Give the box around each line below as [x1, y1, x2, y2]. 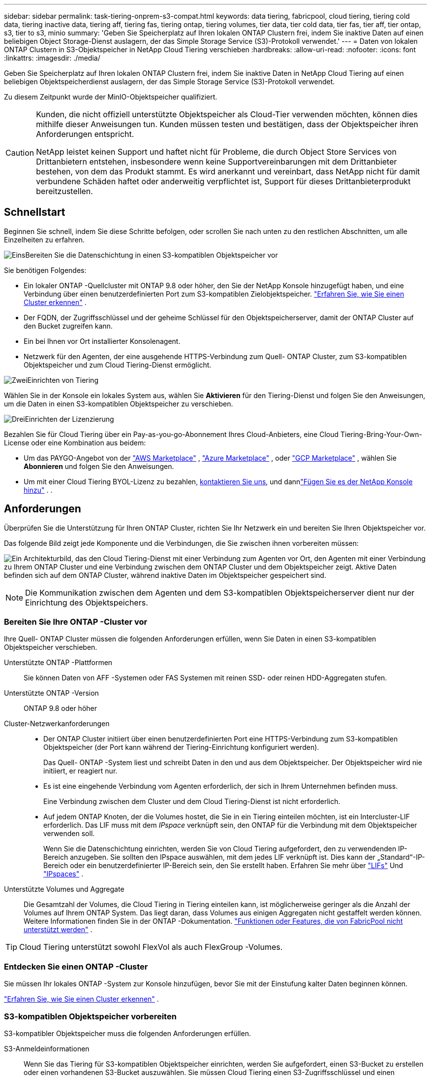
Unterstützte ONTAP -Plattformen [4, 658, 113, 667]
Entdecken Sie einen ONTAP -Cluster [4, 961, 148, 972]
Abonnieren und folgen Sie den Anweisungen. [24, 462, 174, 471]
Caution [5, 148, 34, 158]
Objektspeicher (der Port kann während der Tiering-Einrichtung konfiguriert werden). [43, 743, 319, 752]
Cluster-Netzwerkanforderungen [4, 719, 110, 728]
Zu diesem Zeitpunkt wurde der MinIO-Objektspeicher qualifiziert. [4, 93, 217, 101]
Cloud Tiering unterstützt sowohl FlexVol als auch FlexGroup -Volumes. [19, 942, 283, 952]
